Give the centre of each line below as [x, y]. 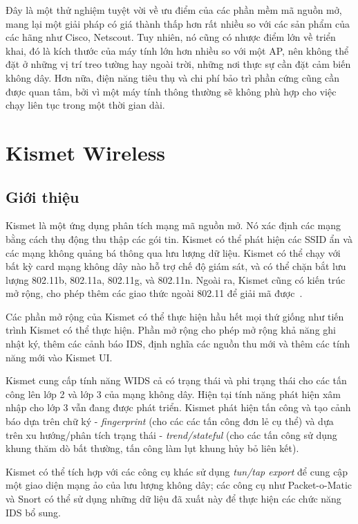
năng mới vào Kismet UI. [59, 357]
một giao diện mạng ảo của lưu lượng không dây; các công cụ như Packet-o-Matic [179, 485]
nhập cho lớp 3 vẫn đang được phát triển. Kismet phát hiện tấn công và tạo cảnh [178, 407]
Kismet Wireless [86, 152]
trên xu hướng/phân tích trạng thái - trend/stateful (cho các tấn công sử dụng [171, 434]
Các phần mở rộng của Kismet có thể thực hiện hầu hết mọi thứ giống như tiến [175, 316]
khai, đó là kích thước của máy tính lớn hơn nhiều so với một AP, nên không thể [177, 50]
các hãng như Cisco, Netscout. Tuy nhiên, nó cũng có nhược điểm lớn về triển [171, 37]
